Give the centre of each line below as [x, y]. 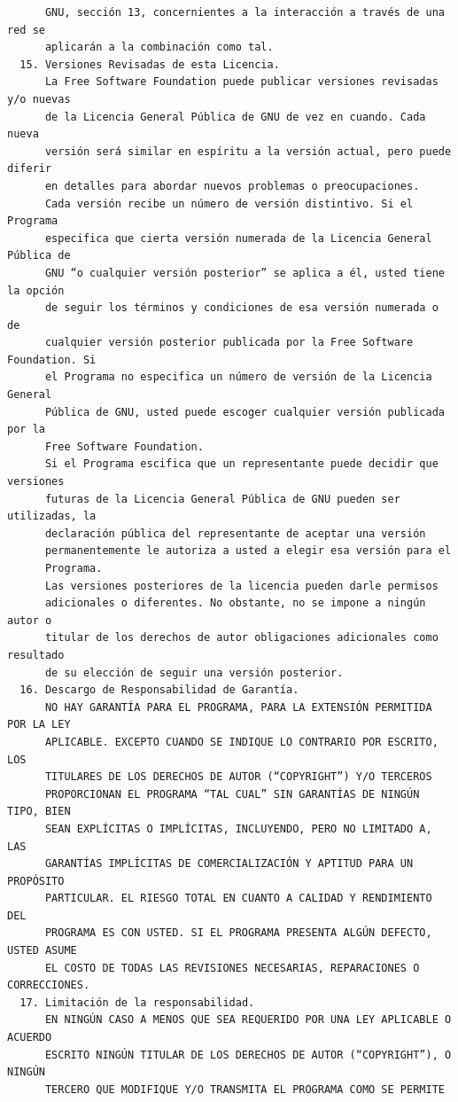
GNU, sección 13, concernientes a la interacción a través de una [245, 12]
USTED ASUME [42, 951]
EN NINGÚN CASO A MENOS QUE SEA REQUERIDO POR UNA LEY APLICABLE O [248, 1020]
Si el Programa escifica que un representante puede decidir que [241, 464]
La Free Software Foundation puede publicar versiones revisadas [241, 82]
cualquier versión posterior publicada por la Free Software [229, 343]
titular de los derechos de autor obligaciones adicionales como [241, 638]
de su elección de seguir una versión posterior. [194, 672]
